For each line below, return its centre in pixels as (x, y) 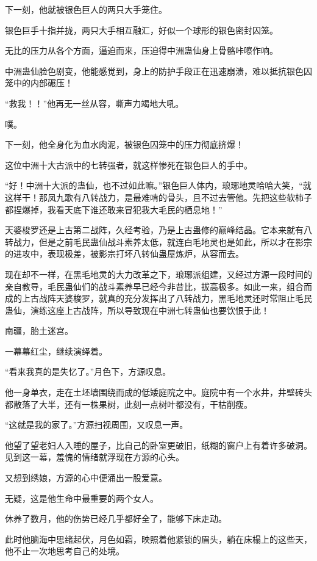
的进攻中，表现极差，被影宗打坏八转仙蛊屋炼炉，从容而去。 (124, 254)
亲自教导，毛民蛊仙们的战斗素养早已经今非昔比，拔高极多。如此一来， (146, 286)
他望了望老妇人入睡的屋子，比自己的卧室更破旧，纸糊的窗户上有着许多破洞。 (158, 445)
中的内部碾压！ (43, 83)
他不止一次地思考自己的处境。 (65, 551)
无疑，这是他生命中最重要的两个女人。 (82, 498)
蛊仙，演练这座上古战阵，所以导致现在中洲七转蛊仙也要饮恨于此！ (137, 310)
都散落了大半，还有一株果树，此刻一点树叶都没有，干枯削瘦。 (129, 404)
